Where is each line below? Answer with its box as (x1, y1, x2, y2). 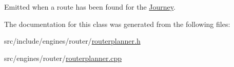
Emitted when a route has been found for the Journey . (4, 2, 175, 12)
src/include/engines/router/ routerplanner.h (4, 36, 141, 46)
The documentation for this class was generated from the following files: (4, 18, 230, 29)
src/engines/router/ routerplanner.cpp (4, 52, 122, 63)
